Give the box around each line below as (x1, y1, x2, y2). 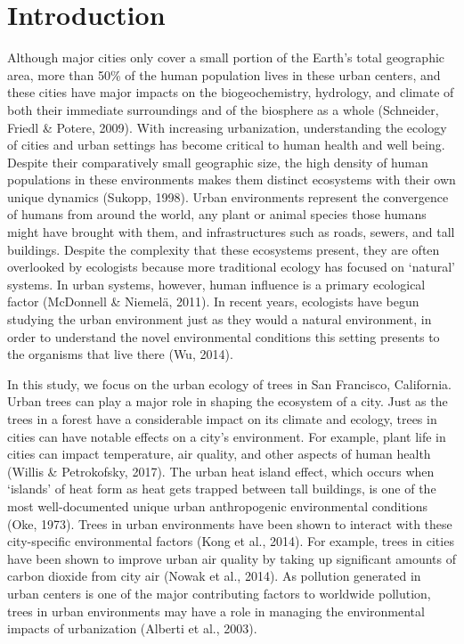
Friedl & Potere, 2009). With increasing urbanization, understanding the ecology (7, 118, 447, 136)
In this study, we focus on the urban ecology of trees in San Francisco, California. (7, 374, 452, 393)
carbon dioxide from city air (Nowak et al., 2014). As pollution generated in (7, 567, 421, 585)
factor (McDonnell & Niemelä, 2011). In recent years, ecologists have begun (7, 292, 419, 311)
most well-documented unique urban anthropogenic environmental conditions (7, 496, 428, 515)
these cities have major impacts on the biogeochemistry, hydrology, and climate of (7, 83, 454, 102)
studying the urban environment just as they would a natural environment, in (7, 310, 432, 329)
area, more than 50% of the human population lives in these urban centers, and (7, 65, 441, 84)
